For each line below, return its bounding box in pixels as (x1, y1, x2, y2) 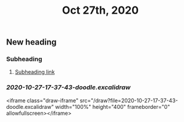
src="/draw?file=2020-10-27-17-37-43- (79, 96, 178, 104)
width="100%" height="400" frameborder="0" (55, 103, 170, 110)
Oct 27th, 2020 (62, 4, 139, 17)
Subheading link (14, 68, 55, 76)
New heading (6, 37, 57, 48)
